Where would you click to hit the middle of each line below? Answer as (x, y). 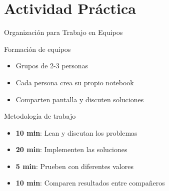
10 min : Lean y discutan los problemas (76, 132)
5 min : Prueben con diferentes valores (74, 166)
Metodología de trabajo (40, 116)
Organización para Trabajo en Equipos (63, 32)
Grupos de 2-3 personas (52, 66)
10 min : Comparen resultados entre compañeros (90, 183)
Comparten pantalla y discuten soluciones (80, 99)
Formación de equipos (37, 49)
